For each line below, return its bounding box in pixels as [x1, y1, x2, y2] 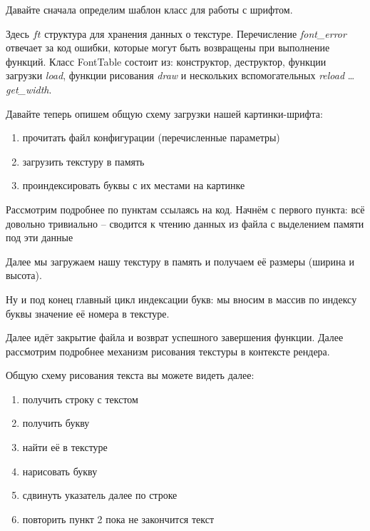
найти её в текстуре [22, 440, 108, 455]
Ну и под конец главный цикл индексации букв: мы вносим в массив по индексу [6, 291, 357, 306]
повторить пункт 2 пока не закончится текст [22, 511, 215, 526]
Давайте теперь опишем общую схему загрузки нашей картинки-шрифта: [6, 106, 323, 121]
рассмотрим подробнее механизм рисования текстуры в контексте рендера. [6, 343, 330, 358]
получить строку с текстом [22, 391, 138, 406]
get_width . [6, 81, 52, 96]
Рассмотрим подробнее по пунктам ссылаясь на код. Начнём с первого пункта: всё [6, 201, 365, 216]
